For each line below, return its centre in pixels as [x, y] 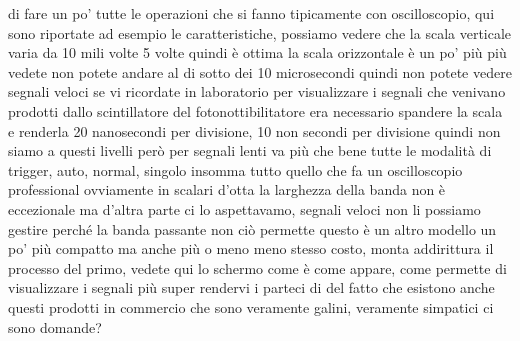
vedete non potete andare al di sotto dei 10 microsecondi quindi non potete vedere [260, 71]
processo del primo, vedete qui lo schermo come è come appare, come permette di [257, 267]
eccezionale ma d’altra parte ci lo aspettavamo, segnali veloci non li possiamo [244, 208]
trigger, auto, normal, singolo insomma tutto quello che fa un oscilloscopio [235, 169]
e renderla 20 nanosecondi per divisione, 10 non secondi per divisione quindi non [254, 130]
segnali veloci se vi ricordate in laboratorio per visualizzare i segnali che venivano [257, 91]
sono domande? [55, 326]
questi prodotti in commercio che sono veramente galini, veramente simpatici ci [251, 306]
